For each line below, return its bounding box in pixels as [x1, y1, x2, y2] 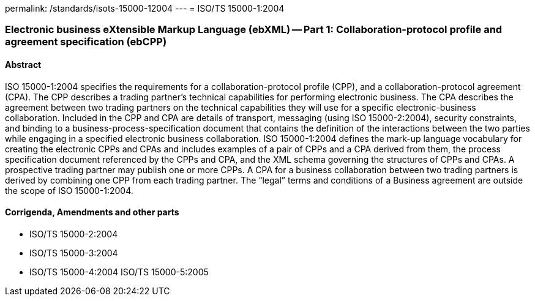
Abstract [5, 59, 42, 70]
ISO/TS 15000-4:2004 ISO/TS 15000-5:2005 [29, 266, 209, 277]
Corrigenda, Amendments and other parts [5, 207, 179, 218]
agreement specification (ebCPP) [5, 35, 167, 48]
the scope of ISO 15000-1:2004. [5, 185, 133, 196]
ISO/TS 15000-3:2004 [29, 247, 118, 258]
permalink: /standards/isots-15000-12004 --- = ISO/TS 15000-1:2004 [5, 3, 285, 13]
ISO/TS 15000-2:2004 [29, 228, 118, 239]
